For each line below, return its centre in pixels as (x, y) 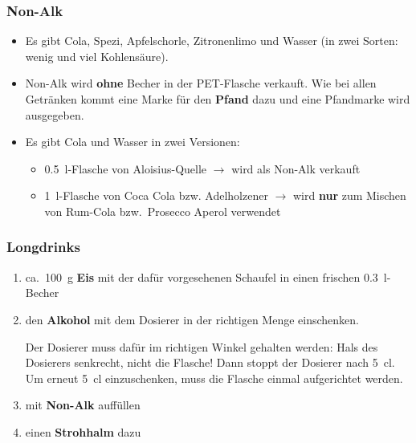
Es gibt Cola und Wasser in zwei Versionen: (133, 142)
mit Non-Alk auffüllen (83, 405)
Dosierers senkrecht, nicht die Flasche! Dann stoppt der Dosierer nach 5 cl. (210, 362)
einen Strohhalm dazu (83, 431)
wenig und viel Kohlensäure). (97, 56)
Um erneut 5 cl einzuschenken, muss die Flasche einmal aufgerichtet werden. (214, 378)
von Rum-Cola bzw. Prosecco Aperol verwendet (163, 211)
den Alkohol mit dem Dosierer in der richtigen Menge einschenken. (192, 319)
